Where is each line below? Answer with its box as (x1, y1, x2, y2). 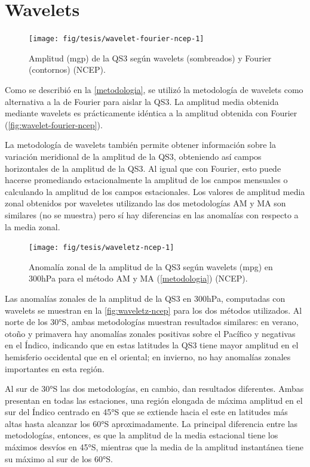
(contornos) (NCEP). (29, 63, 106, 76)
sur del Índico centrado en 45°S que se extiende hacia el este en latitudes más (5, 406, 288, 418)
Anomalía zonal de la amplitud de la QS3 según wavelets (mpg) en (29, 260, 273, 273)
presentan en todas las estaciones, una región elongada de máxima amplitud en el (5, 394, 303, 406)
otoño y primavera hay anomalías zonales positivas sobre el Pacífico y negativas (5, 327, 296, 339)
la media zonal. (5, 220, 60, 233)
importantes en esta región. (5, 362, 105, 375)
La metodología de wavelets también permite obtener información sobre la (5, 138, 276, 151)
